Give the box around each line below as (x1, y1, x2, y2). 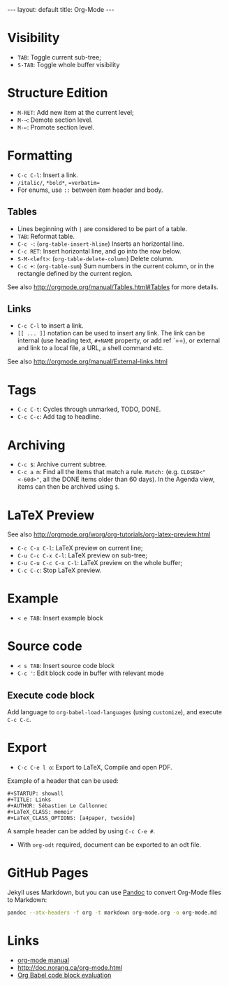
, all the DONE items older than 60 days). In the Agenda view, (39, 475, 215, 484)
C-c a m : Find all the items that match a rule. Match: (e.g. (17, 468, 179, 476)
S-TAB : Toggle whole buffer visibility (17, 60, 120, 69)
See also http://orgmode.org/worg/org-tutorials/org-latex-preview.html (7, 530, 211, 539)
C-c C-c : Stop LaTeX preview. (17, 566, 102, 575)
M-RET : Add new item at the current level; (17, 108, 134, 116)
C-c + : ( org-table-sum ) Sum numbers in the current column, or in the (17, 261, 214, 270)
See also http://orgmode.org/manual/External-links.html (7, 357, 168, 366)
